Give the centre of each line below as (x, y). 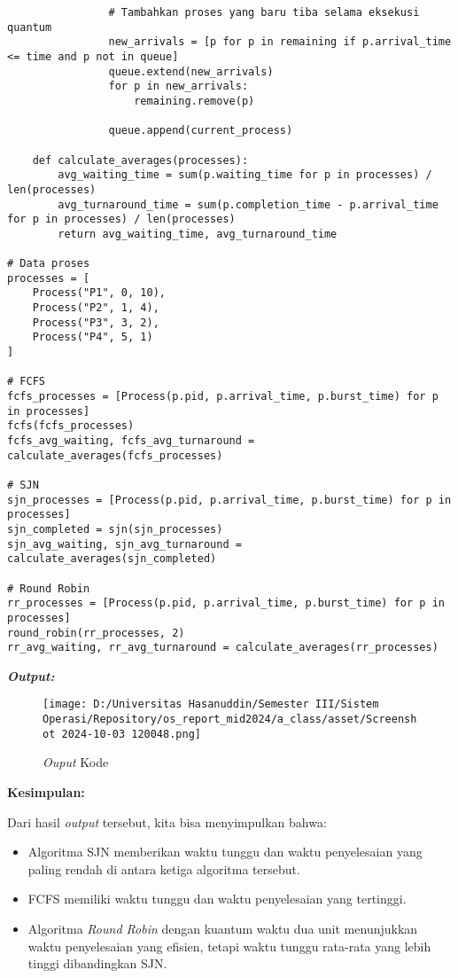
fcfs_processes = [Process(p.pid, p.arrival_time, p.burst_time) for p (223, 397)
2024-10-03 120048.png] (131, 734)
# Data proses (49, 264)
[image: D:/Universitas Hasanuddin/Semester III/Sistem (211, 704)
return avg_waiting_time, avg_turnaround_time (198, 234)
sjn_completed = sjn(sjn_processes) (115, 529)
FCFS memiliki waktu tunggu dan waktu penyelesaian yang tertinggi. (217, 899)
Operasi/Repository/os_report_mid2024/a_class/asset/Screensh (230, 720)
